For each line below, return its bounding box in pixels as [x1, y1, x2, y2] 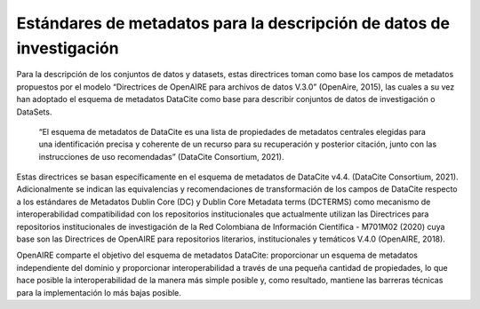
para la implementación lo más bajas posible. [16, 287, 182, 297]
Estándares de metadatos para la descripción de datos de [16, 13, 451, 33]
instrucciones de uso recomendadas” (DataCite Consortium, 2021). [38, 151, 284, 162]
